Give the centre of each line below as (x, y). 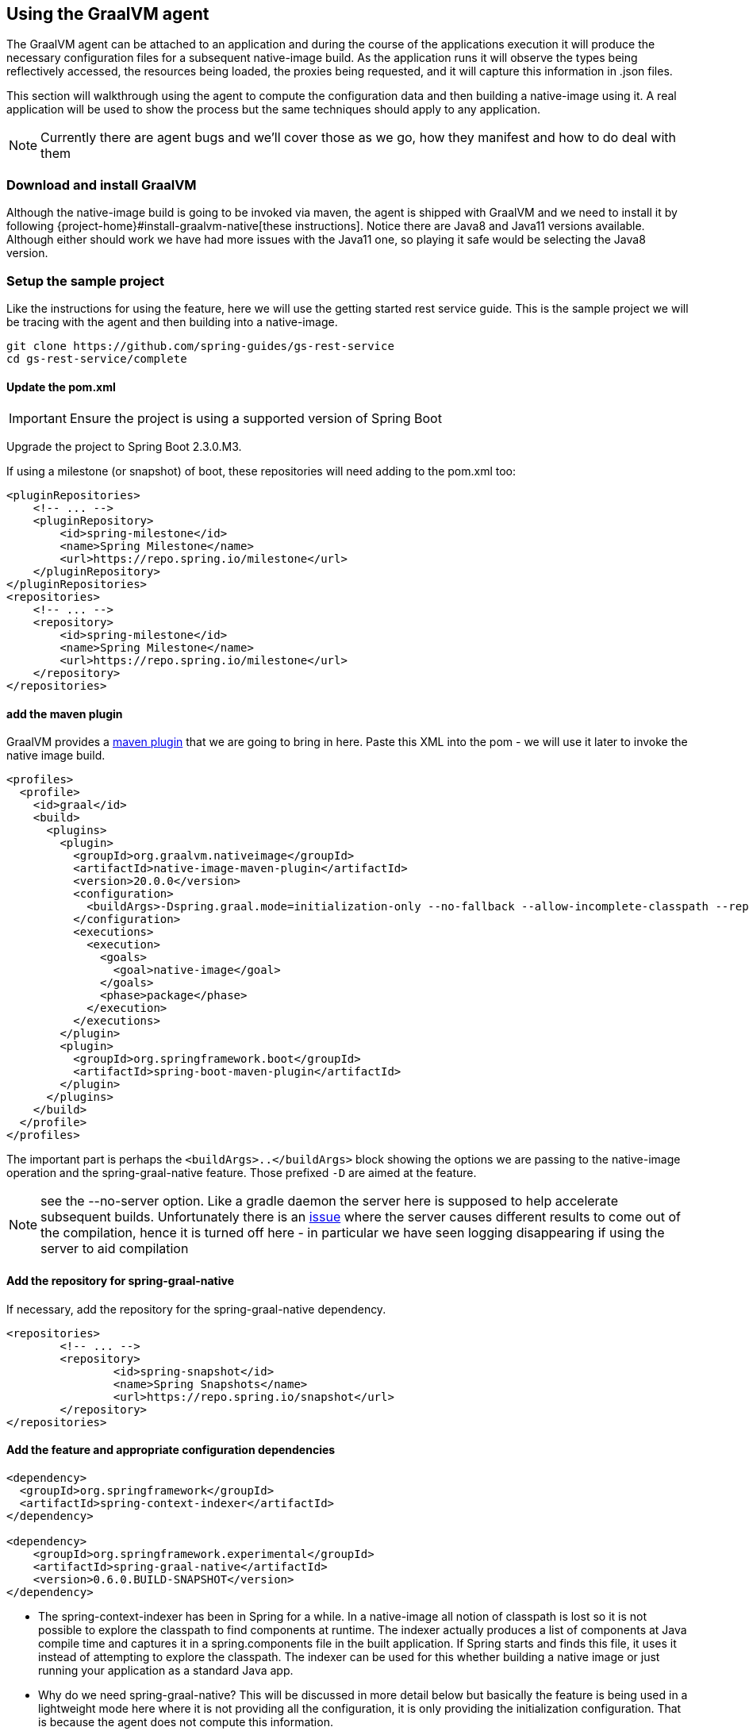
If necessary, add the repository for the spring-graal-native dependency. (196, 1309)
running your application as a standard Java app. (166, 1670)
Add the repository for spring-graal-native (121, 1280)
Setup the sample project (86, 281)
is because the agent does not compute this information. (186, 1721)
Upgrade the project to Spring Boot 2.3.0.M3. (124, 447)
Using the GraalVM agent (108, 14)
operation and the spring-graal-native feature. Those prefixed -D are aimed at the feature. (242, 1173)
